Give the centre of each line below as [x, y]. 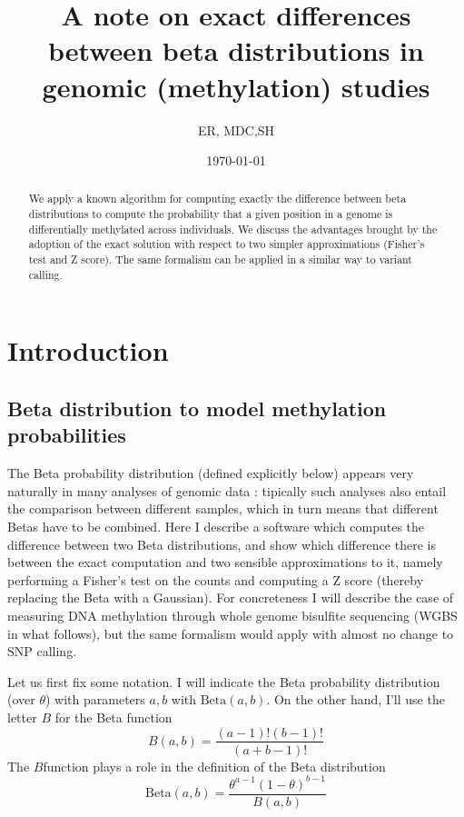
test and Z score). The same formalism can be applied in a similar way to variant [220, 259]
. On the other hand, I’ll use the [355, 699]
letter [22, 717]
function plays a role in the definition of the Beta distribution [214, 766]
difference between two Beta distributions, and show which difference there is [222, 544]
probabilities [67, 435]
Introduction [88, 350]
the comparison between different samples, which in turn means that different [223, 508]
